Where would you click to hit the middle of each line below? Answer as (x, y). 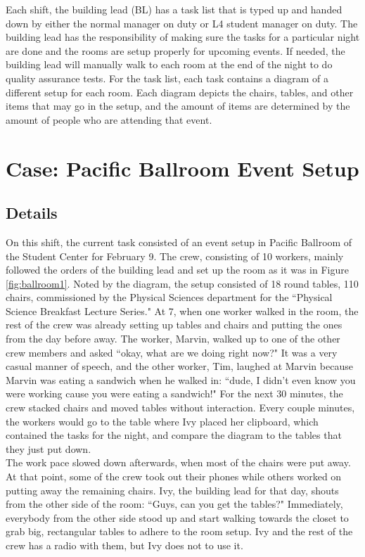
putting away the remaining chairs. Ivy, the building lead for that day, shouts (172, 490)
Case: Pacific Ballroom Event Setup (182, 168)
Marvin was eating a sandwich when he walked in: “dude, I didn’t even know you (181, 379)
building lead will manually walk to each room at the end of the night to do (169, 64)
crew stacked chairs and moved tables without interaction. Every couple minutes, (180, 408)
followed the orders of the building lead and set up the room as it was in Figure (177, 270)
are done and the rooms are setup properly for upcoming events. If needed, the (175, 50)
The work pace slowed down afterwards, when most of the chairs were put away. (178, 462)
